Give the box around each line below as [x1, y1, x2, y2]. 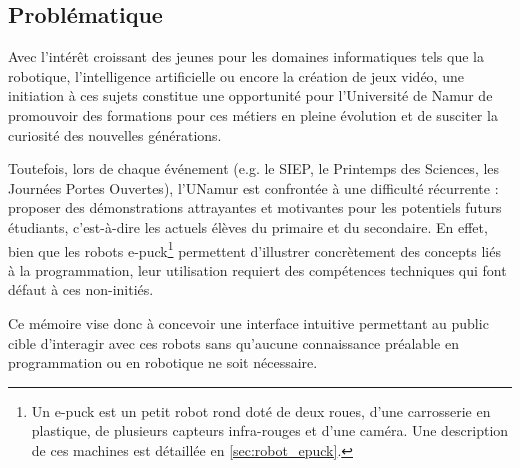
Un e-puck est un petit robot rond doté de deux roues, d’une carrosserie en [31, 400, 491, 421]
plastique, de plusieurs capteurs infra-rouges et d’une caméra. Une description [31, 420, 509, 441]
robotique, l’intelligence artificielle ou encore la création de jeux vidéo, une [8, 65, 464, 86]
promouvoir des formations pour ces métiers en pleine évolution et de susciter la [8, 104, 498, 125]
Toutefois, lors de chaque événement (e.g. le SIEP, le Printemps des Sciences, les [8, 158, 500, 179]
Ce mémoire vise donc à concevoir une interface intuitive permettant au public [8, 312, 489, 333]
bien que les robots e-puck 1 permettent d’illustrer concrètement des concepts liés [8, 237, 501, 261]
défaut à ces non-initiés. [8, 279, 154, 300]
